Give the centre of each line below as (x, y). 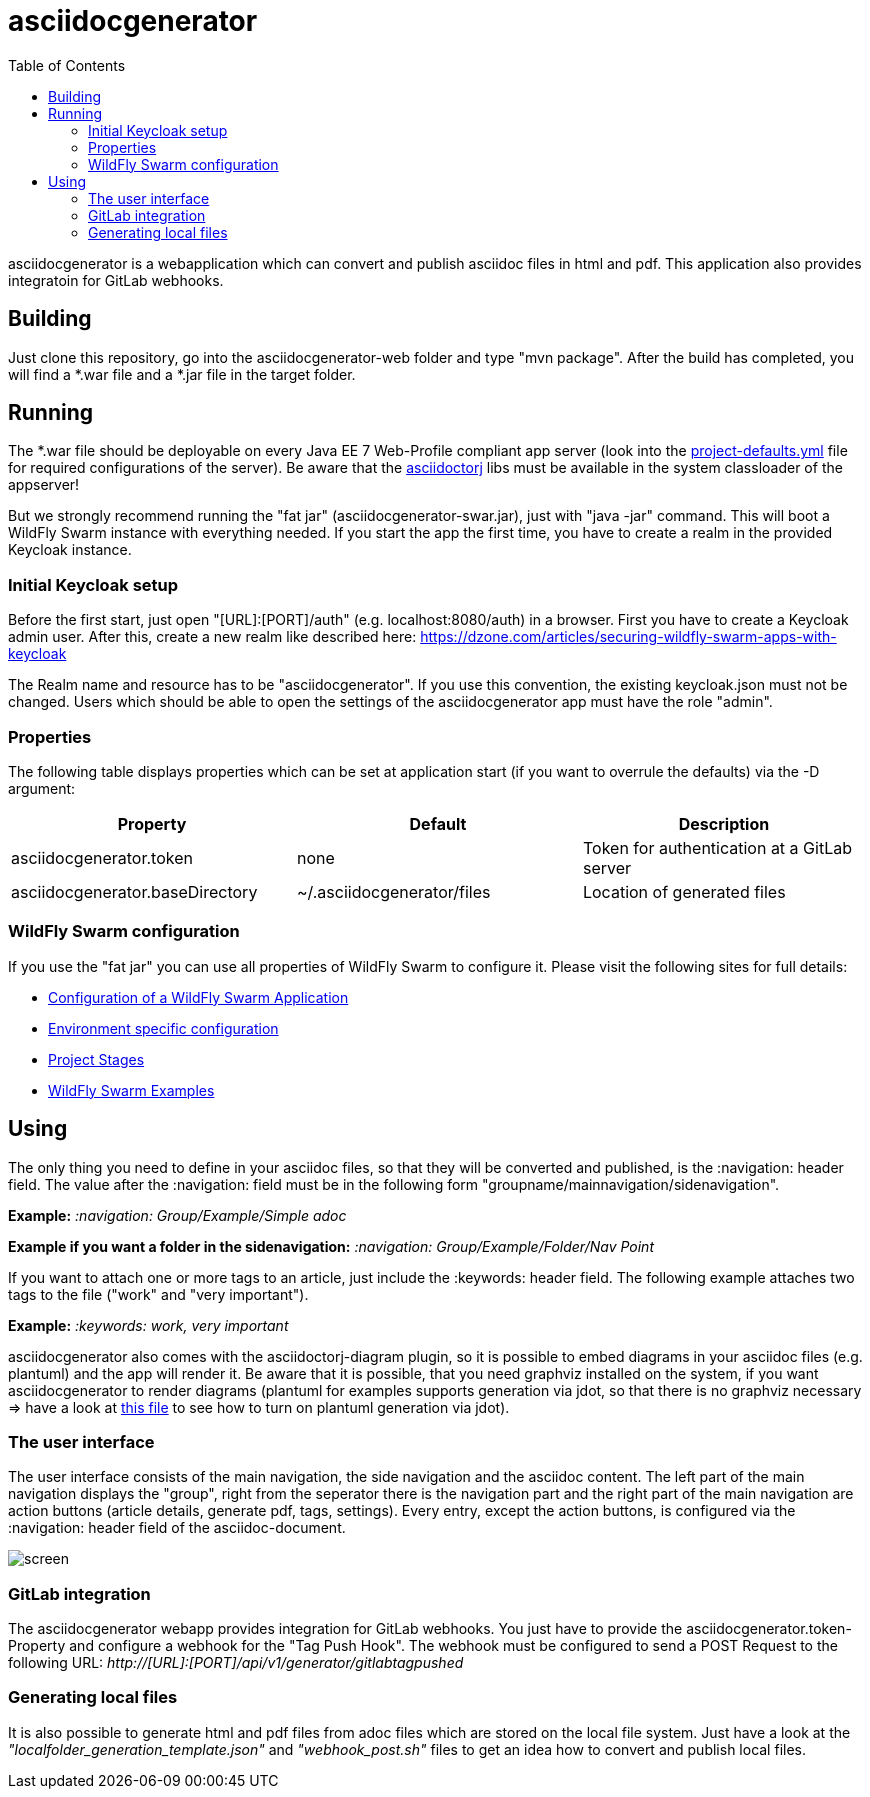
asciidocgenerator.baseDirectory (134, 891)
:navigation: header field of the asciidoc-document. (177, 1528)
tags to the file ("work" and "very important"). (158, 1294)
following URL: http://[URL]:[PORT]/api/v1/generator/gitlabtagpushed (236, 1663)
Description (724, 823)
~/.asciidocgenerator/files (393, 891)
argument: (42, 788)
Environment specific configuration (163, 1028)
